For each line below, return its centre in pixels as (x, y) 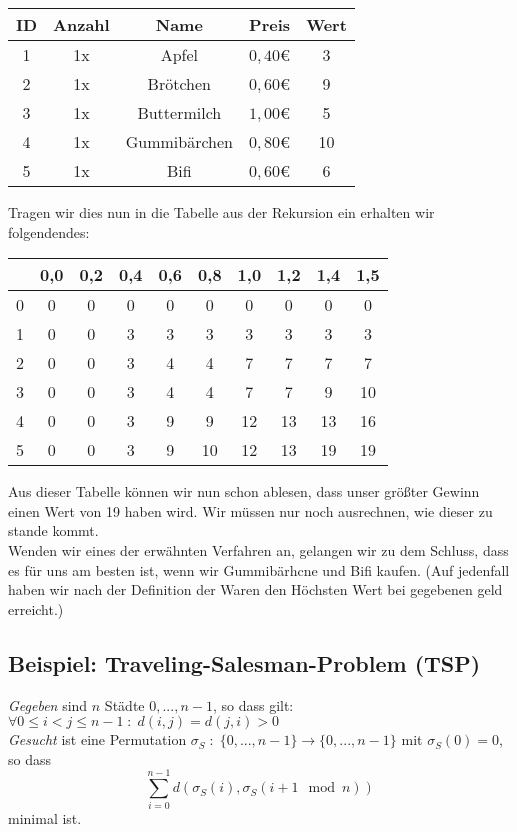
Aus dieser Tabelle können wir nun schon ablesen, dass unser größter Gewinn (244, 491)
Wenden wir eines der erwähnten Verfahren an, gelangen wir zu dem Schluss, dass (258, 549)
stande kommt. (53, 530)
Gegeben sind (48, 704)
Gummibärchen (179, 141)
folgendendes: (49, 231)
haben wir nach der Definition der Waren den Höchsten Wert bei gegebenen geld (255, 589)
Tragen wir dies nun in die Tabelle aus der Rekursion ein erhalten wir (221, 212)
